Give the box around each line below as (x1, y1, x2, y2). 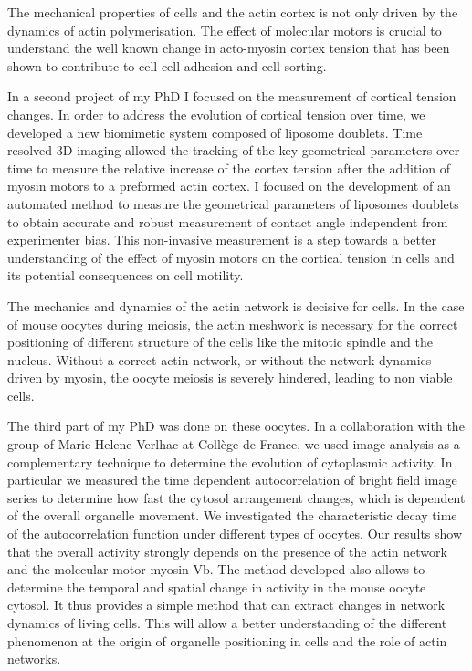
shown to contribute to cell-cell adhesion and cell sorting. (7, 56, 327, 75)
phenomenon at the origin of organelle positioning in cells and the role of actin (7, 631, 447, 650)
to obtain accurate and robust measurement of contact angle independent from (7, 212, 448, 231)
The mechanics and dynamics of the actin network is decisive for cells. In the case (7, 296, 465, 315)
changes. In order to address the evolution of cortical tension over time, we (7, 104, 425, 123)
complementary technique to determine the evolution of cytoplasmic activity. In (7, 452, 453, 471)
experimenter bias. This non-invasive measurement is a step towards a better (7, 230, 437, 249)
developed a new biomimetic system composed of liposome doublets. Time (7, 122, 423, 142)
